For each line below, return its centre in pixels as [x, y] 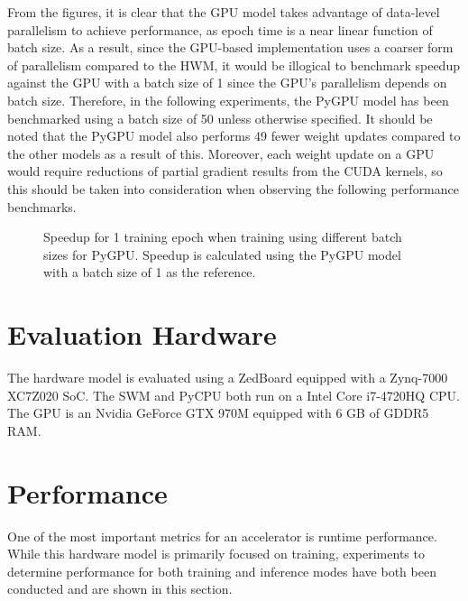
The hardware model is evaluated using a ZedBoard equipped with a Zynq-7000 [228, 378]
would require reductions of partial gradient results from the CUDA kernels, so [225, 171]
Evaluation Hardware [142, 334]
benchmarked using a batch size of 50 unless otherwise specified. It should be [220, 118]
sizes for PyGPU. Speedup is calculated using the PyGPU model [222, 254]
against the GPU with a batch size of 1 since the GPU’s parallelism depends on [227, 83]
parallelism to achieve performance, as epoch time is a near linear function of [220, 29]
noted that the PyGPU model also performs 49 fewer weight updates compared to [234, 136]
